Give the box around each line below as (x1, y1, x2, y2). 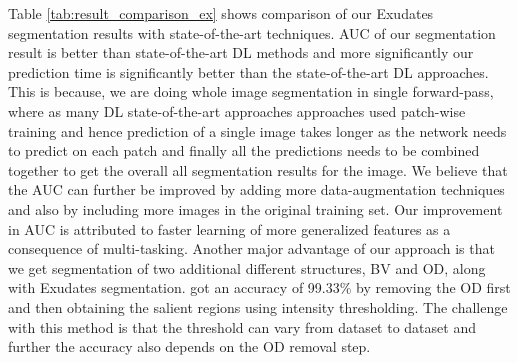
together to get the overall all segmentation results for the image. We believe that (8, 159, 508, 180)
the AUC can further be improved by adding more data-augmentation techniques (8, 179, 505, 200)
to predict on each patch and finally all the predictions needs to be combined (8, 140, 480, 161)
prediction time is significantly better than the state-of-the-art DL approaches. (8, 61, 489, 82)
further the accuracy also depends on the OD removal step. (8, 336, 371, 357)
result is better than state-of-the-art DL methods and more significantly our (8, 42, 474, 63)
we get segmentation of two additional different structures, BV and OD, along (8, 257, 486, 278)
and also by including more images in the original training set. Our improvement (8, 198, 503, 219)
